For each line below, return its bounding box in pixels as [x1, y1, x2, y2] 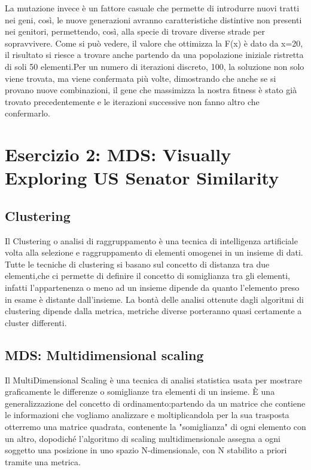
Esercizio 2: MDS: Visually [5, 142, 231, 167]
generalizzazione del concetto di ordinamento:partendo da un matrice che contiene [5, 397, 306, 409]
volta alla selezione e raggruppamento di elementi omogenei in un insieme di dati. [5, 246, 303, 259]
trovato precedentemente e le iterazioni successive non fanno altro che [5, 95, 260, 107]
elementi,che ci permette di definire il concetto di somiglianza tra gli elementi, [5, 269, 290, 282]
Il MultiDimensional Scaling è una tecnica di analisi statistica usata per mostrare [5, 373, 302, 386]
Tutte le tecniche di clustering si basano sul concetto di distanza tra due [5, 257, 270, 270]
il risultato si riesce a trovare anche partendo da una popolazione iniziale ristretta [5, 48, 304, 61]
